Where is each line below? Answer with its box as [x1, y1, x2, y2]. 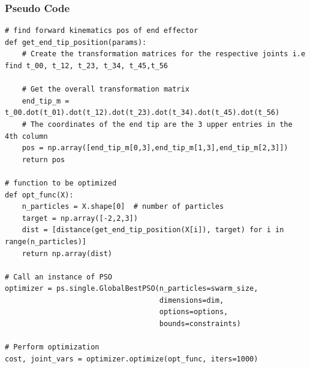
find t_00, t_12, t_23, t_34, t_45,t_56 [5, 62, 168, 70]
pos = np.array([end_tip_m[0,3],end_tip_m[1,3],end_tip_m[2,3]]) [22, 144, 288, 153]
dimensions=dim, [159, 296, 224, 305]
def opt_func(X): [5, 190, 74, 199]
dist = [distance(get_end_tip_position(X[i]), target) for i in [22, 226, 284, 235]
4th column [5, 132, 48, 141]
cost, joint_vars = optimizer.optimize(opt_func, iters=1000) [5, 354, 258, 363]
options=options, [159, 308, 228, 317]
